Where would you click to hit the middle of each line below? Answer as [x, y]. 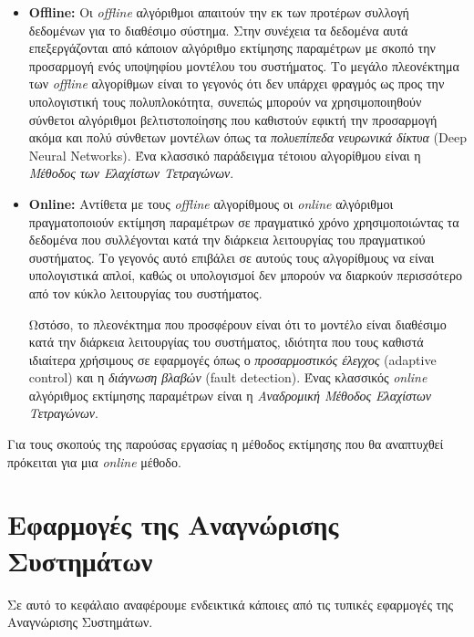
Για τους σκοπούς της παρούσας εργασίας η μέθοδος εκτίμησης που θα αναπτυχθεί [226, 444]
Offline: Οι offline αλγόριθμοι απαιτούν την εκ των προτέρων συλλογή [219, 12]
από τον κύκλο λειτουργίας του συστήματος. [145, 292]
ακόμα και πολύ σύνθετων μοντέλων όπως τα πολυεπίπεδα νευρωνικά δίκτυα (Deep [247, 137]
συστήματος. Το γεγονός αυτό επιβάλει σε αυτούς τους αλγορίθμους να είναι [232, 257]
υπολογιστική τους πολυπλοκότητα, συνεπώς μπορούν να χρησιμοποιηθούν [225, 101]
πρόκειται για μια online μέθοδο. [94, 461]
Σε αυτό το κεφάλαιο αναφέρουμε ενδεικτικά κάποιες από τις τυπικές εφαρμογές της [231, 604]
